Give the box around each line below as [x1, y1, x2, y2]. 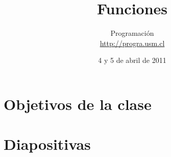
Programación [110, 28, 154, 38]
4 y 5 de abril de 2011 [98, 55, 166, 65]
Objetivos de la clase [4, 93, 152, 114]
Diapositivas [4, 133, 91, 154]
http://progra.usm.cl [100, 37, 165, 48]
